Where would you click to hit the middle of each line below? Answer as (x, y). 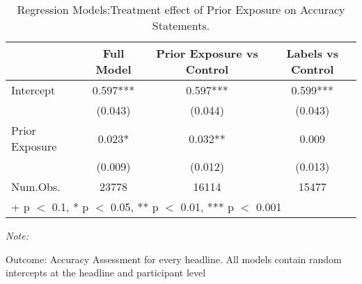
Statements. (181, 25)
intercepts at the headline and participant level (106, 273)
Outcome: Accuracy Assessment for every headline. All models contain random (174, 259)
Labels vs (313, 53)
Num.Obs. (36, 186)
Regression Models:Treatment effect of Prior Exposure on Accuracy (181, 9)
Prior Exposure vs (207, 53)
